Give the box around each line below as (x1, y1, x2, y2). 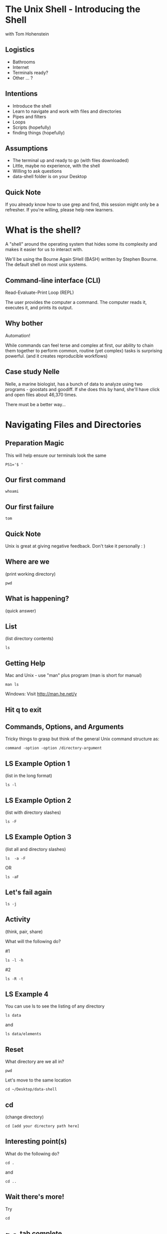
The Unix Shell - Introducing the (5, 4, 140, 15)
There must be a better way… (5, 401, 66, 407)
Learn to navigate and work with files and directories (12, 108, 121, 114)
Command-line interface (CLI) (5, 276, 101, 285)
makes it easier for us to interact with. (5, 247, 83, 253)
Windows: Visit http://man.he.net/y (5, 691, 77, 697)
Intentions (5, 90, 38, 98)
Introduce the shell (12, 103, 52, 109)
